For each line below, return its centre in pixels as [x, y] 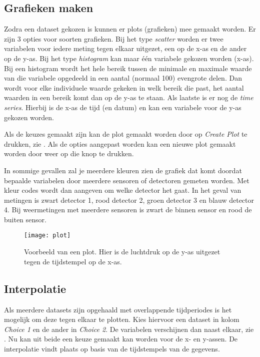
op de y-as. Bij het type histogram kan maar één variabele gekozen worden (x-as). [129, 58]
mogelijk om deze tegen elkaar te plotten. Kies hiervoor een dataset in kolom [122, 319]
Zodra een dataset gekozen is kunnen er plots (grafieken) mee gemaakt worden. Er [130, 29]
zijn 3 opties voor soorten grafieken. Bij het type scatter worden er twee [114, 38]
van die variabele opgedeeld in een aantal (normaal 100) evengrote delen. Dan [123, 78]
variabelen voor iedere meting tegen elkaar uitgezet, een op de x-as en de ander [125, 48]
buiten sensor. [25, 219]
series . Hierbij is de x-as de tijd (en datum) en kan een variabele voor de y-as [123, 107]
